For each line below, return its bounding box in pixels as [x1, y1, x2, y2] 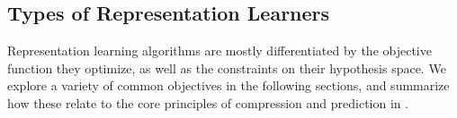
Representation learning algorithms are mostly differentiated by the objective [7, 41, 432, 60]
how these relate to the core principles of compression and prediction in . [7, 93, 409, 112]
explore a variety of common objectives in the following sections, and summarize [7, 76, 450, 95]
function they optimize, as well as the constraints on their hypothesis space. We [7, 58, 446, 77]
